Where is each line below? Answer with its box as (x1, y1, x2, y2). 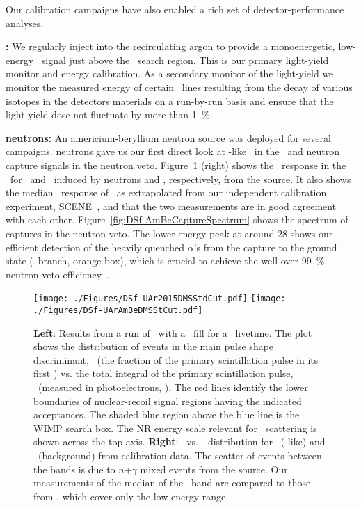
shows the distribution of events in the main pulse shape (33, 339, 274, 354)
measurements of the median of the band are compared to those (33, 475, 311, 490)
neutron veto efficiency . (6, 267, 109, 281)
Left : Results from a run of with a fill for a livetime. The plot (33, 325, 312, 340)
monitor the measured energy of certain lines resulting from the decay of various (6, 79, 353, 94)
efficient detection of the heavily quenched (6, 239, 185, 254)
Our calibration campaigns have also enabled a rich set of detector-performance (6, 2, 344, 16)
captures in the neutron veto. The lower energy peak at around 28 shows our (6, 225, 333, 240)
